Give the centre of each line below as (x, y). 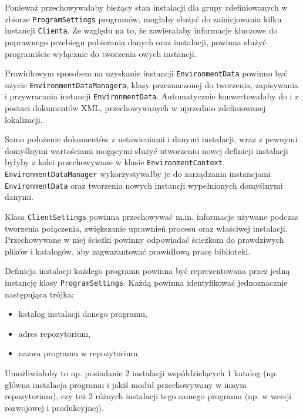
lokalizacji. (24, 119)
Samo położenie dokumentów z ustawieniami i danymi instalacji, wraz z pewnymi (151, 139)
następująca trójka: (39, 294)
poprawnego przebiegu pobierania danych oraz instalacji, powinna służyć (136, 41)
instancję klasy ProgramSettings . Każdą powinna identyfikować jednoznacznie (146, 282)
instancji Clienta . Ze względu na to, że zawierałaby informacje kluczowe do (141, 30)
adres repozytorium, (55, 333)
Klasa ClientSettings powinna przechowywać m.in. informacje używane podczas (152, 216)
